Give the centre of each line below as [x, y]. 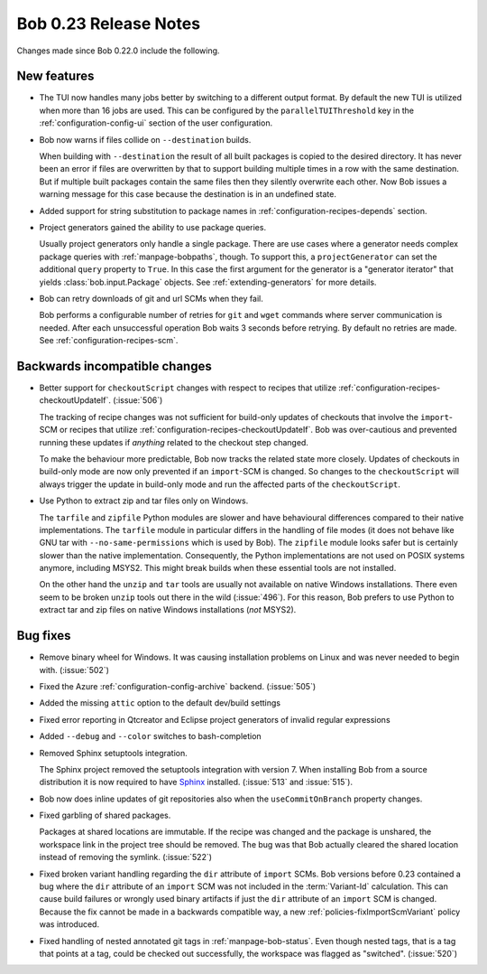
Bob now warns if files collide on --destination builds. [145, 139]
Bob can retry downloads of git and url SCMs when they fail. [151, 298]
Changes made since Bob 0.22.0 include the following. [118, 51]
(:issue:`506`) [138, 400]
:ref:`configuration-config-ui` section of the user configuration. [156, 123]
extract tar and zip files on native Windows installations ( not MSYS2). [168, 610]
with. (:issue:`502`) [74, 670]
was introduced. [69, 924]
